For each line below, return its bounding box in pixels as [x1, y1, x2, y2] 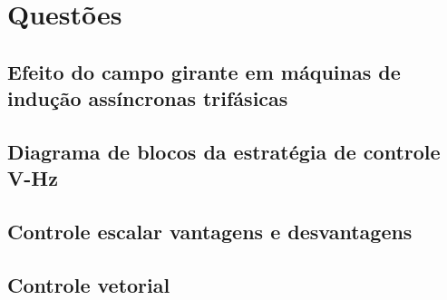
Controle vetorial [7, 270, 170, 298]
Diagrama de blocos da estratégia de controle [7, 137, 441, 165]
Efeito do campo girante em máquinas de [7, 57, 401, 85]
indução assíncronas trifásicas [7, 84, 288, 112]
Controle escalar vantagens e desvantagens [7, 218, 413, 246]
